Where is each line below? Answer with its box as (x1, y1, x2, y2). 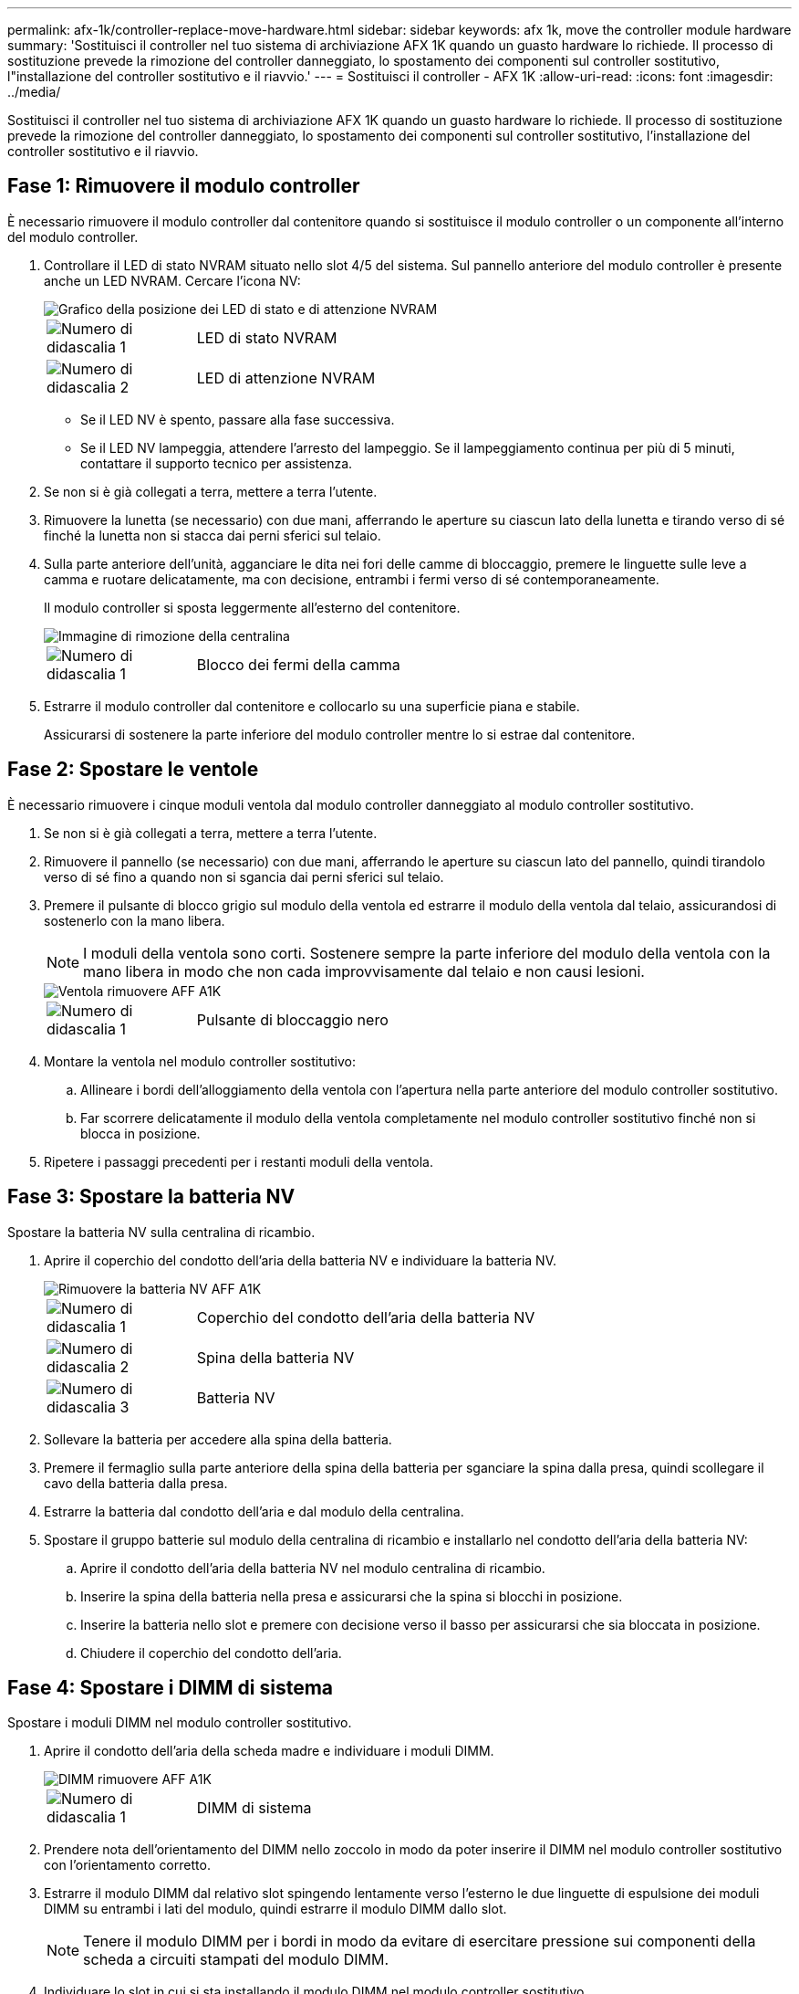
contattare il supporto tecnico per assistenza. (80, 455, 353, 471)
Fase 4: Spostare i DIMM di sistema (7, 1675, 334, 1699)
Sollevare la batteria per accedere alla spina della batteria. (44, 1431, 392, 1447)
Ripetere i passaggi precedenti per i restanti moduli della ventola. (44, 1153, 434, 1170)
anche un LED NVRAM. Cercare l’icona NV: (44, 272, 301, 289)
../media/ (7, 84, 61, 100)
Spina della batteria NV (196, 1348, 355, 1367)
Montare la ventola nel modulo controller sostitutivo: (44, 1053, 357, 1069)
